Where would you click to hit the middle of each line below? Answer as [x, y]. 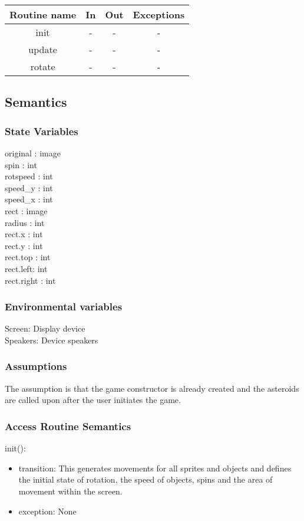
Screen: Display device [45, 328]
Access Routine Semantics [68, 426]
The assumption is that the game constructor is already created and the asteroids [152, 388]
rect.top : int [28, 257]
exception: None [47, 511]
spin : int [21, 164]
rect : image [26, 210]
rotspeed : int [29, 176]
